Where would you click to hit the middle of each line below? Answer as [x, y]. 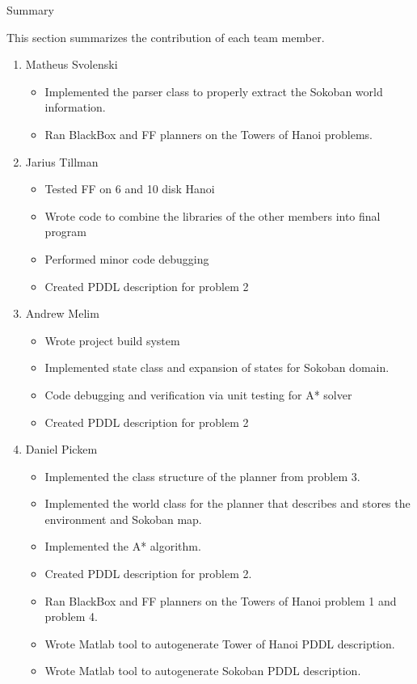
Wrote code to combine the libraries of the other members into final [213, 215]
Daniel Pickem [61, 449]
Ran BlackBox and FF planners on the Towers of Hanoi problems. [208, 134]
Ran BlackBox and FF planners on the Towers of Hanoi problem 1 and [221, 600]
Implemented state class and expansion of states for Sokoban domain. [217, 367]
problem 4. [71, 616]
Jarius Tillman [62, 161]
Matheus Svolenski [72, 64]
